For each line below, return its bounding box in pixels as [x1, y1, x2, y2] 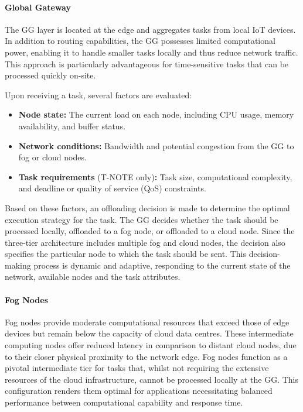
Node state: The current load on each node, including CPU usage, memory [18, 108, 294, 121]
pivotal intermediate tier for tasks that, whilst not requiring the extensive [5, 362, 269, 374]
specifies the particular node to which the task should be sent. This [5, 248, 246, 260]
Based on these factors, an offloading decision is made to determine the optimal [5, 201, 290, 214]
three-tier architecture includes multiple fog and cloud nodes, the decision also [5, 236, 285, 248]
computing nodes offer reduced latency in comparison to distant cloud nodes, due [5, 339, 297, 351]
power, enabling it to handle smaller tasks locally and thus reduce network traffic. [5, 46, 298, 58]
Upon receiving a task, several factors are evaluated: [5, 88, 192, 101]
